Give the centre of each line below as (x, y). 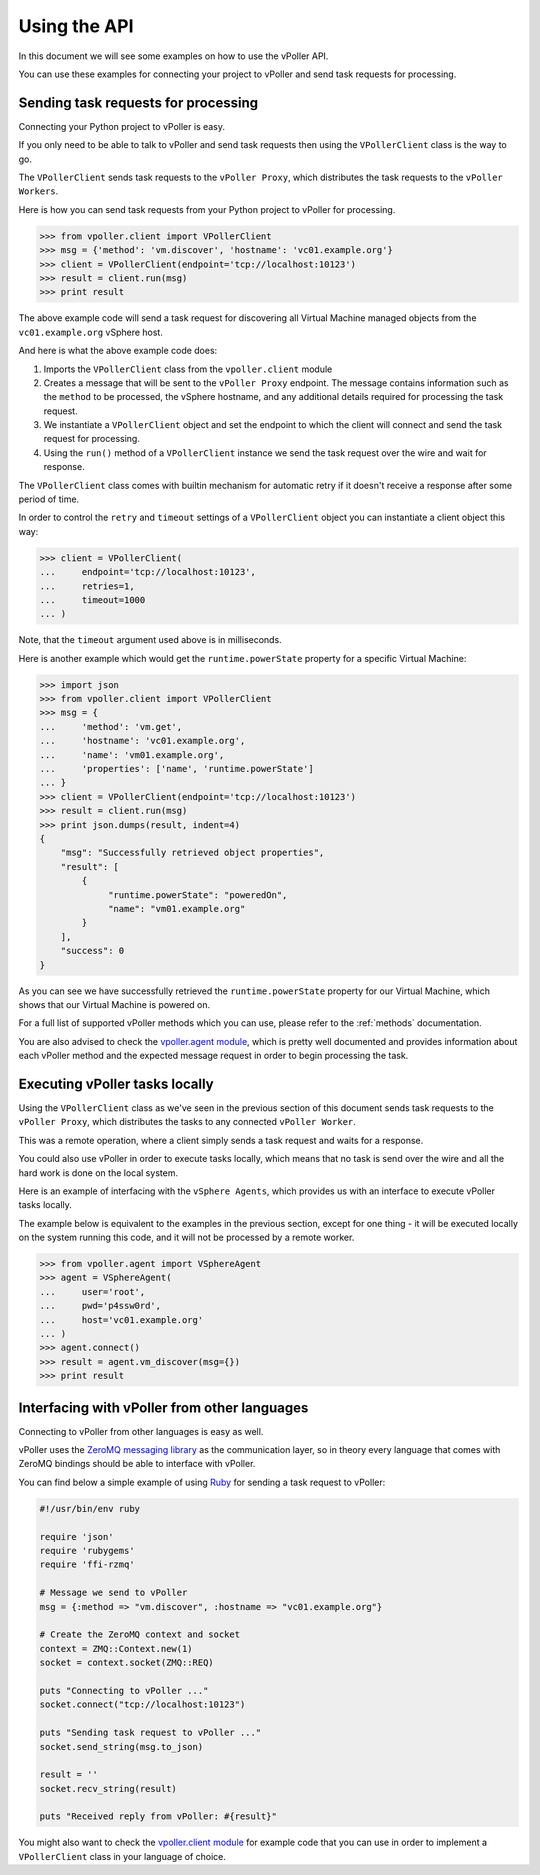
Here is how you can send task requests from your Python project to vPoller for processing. (207, 209)
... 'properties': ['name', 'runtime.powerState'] (176, 769)
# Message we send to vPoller (113, 1593)
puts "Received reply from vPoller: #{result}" (158, 1816)
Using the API (76, 26)
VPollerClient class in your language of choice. (122, 1856)
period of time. (49, 499)
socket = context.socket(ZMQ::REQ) (126, 1663)
